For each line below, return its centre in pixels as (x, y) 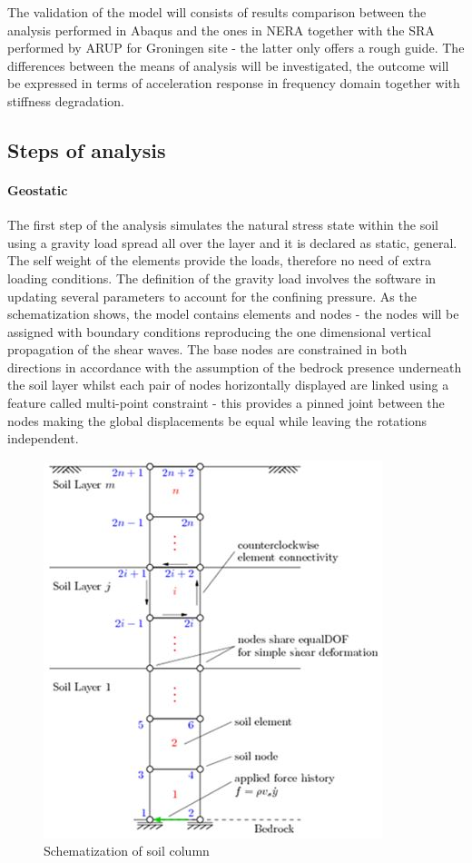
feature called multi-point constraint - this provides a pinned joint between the (226, 403)
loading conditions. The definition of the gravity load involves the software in (222, 278)
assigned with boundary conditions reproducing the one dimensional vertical (219, 331)
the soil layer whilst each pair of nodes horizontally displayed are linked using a (228, 385)
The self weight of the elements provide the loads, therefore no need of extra (220, 260)
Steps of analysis (87, 149)
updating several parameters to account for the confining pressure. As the (212, 296)
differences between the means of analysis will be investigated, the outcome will (228, 65)
